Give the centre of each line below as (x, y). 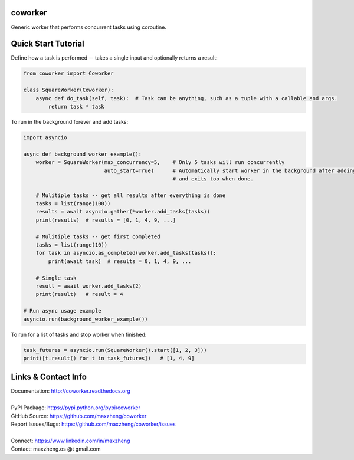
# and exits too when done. (213, 179)
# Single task (56, 278)
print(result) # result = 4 (79, 294)
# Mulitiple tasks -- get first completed (98, 236)
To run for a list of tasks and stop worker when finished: (79, 334)
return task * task (76, 106)
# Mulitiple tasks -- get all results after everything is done (131, 195)
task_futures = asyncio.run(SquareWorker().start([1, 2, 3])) (115, 350)
